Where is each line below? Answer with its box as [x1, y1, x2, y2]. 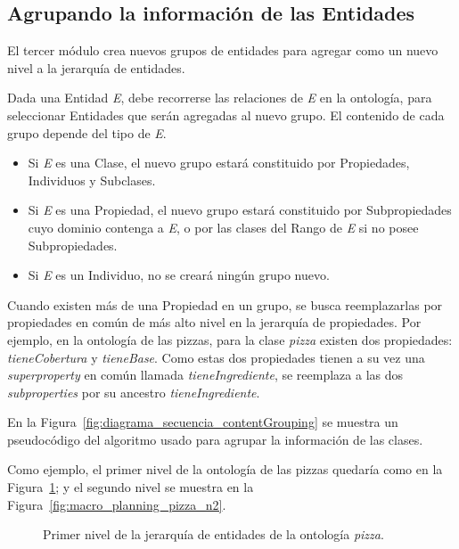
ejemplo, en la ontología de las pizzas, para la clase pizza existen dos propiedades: [7, 330, 453, 348]
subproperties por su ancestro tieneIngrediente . [7, 382, 260, 401]
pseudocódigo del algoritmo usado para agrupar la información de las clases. [7, 430, 423, 448]
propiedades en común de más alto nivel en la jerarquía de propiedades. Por [7, 313, 422, 332]
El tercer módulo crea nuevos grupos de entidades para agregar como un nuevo [7, 41, 439, 60]
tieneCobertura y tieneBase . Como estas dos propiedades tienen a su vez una [7, 348, 425, 366]
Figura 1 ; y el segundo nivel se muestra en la [7, 478, 254, 496]
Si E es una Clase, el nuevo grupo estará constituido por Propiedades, [28, 153, 410, 172]
